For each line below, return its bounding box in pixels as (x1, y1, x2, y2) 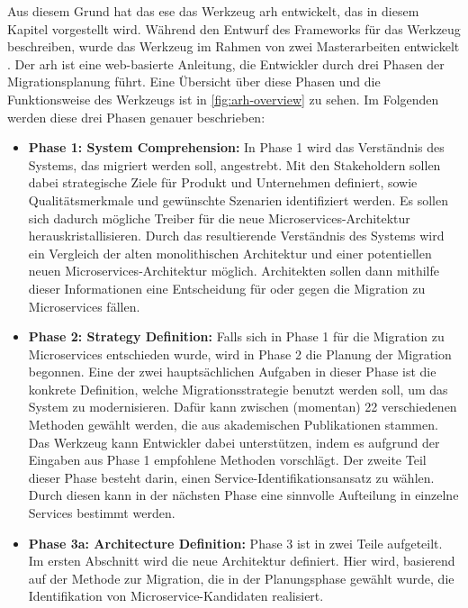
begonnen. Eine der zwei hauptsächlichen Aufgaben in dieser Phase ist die (28, 362, 436, 381)
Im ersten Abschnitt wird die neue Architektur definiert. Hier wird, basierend (28, 551, 455, 570)
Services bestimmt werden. (28, 504, 175, 522)
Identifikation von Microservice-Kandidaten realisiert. (28, 586, 324, 605)
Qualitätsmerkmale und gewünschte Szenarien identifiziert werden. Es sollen (28, 190, 448, 209)
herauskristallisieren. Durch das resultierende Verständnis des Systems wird (28, 226, 445, 245)
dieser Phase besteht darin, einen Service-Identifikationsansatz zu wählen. (28, 467, 435, 486)
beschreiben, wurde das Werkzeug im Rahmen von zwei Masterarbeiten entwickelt (7, 37, 460, 56)
